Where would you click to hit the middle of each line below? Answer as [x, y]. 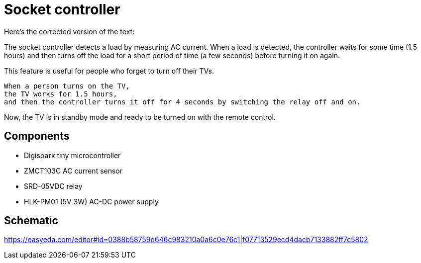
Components [37, 136]
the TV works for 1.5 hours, [61, 94]
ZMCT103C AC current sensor [73, 171]
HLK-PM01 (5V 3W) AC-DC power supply [91, 201]
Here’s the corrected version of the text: [69, 31]
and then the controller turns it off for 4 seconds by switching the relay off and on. [182, 102]
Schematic [31, 221]
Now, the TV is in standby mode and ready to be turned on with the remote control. [140, 117]
